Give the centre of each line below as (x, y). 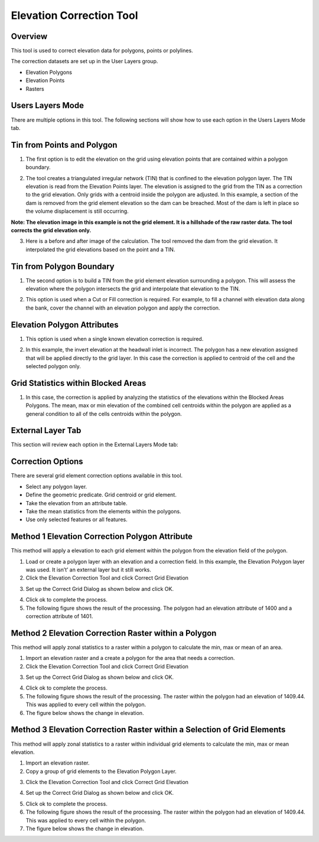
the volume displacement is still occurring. (77, 211)
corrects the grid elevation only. (51, 230)
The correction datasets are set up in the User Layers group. (84, 61)
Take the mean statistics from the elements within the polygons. (103, 511)
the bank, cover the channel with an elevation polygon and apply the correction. (123, 308)
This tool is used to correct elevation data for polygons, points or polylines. (102, 51)
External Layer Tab (46, 430)
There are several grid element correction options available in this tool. (97, 476)
